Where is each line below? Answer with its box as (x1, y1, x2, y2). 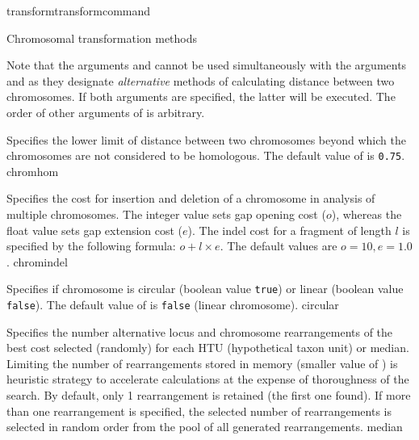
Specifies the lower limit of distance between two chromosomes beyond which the (6, 131, 406, 148)
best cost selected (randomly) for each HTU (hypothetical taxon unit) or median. (6, 339, 409, 356)
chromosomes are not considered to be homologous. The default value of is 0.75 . (6, 147, 405, 164)
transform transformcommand (6, 2, 151, 19)
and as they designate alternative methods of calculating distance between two (6, 72, 395, 89)
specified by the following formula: (6, 237, 176, 254)
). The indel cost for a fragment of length (187, 221, 392, 238)
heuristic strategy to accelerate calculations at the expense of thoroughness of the (6, 371, 409, 388)
